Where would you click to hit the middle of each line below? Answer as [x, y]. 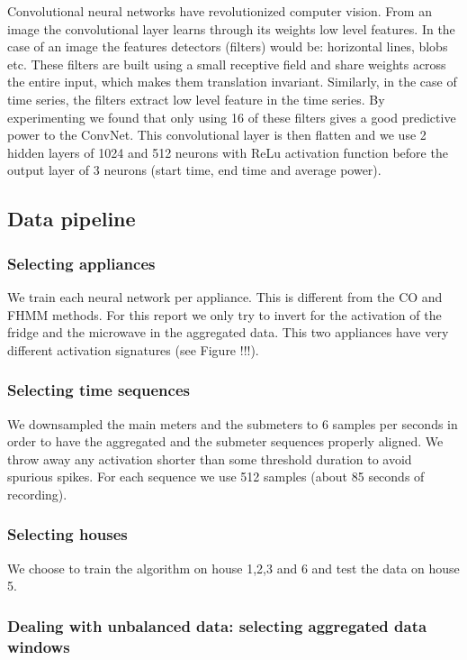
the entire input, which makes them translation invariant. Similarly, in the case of [232, 82]
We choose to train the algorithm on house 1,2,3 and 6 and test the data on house [233, 568]
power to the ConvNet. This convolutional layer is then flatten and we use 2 [217, 135]
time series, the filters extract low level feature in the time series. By [196, 99]
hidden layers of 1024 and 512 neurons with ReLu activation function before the [228, 152]
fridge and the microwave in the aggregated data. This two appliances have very [228, 332]
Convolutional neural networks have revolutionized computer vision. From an [220, 11]
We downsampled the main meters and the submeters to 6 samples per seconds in [233, 423]
